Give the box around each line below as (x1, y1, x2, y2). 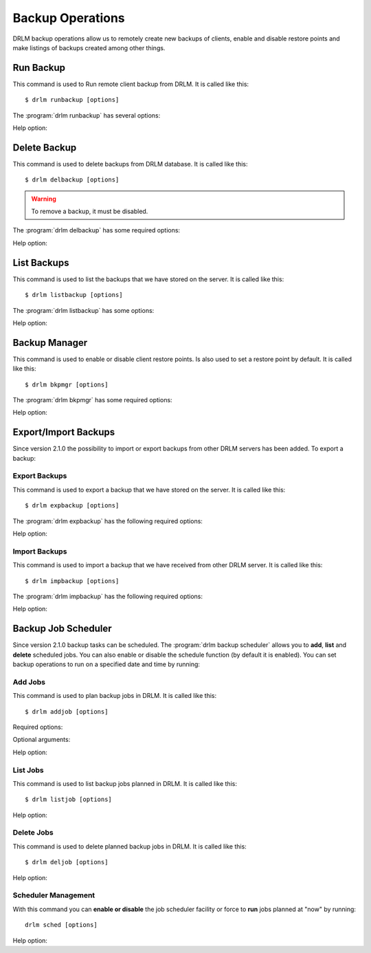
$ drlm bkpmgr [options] (25, 380, 109, 388)
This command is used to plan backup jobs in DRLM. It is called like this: (12, 692, 217, 700)
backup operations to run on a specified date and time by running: (12, 660, 201, 668)
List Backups (12, 256, 69, 268)
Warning (31, 195, 56, 203)
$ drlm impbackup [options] (25, 577, 120, 584)
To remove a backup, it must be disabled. (31, 207, 148, 216)
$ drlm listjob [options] (25, 796, 113, 804)
